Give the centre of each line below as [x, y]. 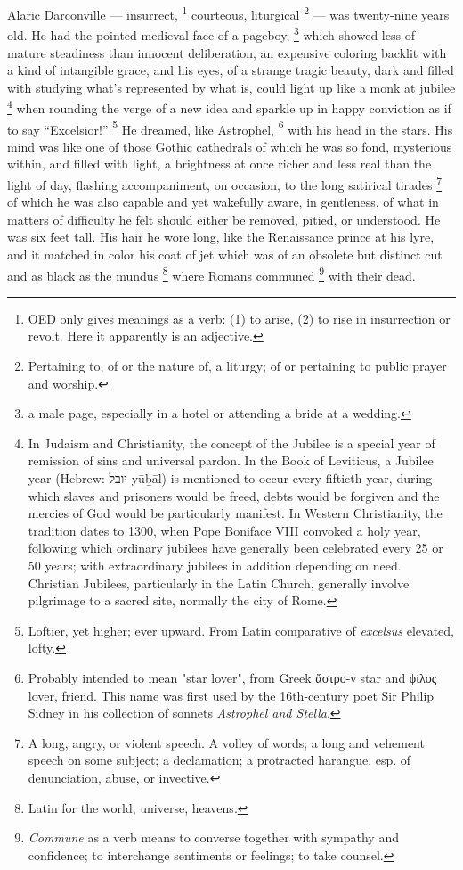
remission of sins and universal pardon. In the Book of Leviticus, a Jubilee [231, 460]
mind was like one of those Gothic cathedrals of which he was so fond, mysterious [230, 146]
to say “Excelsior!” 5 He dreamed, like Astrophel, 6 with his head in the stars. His [230, 127]
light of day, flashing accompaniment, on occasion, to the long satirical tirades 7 [225, 183]
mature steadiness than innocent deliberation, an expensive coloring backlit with [227, 52]
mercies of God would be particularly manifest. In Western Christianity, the [235, 513]
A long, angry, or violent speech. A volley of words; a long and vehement [226, 742]
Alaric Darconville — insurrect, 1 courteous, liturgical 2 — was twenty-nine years [228, 13]
